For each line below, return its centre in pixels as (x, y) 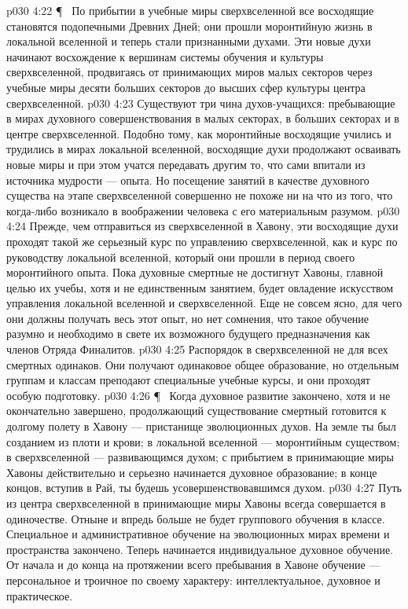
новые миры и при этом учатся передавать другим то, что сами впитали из (186, 164)
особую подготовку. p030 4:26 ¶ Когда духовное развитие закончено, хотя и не (198, 395)
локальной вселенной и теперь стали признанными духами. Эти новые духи (189, 41)
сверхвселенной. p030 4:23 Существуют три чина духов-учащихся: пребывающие (201, 103)
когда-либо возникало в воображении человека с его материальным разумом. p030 (203, 210)
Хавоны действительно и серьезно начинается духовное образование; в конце (192, 472)
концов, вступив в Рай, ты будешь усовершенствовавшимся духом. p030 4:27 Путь (204, 488)
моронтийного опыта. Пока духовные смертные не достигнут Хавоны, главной (195, 272)
